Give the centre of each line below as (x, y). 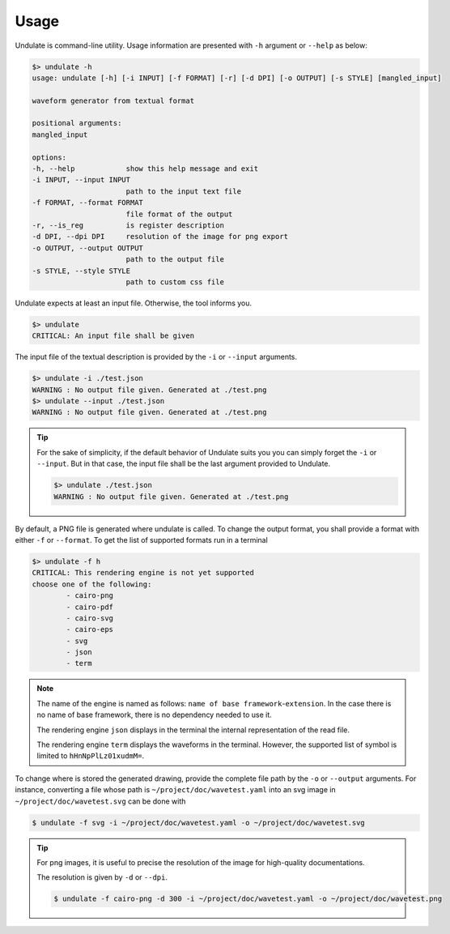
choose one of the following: (92, 584)
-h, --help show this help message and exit (145, 169)
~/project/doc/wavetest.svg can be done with (100, 801)
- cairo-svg (89, 618)
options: (49, 157)
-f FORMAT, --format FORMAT (87, 203)
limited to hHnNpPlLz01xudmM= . (91, 756)
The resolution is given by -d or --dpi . (102, 877)
